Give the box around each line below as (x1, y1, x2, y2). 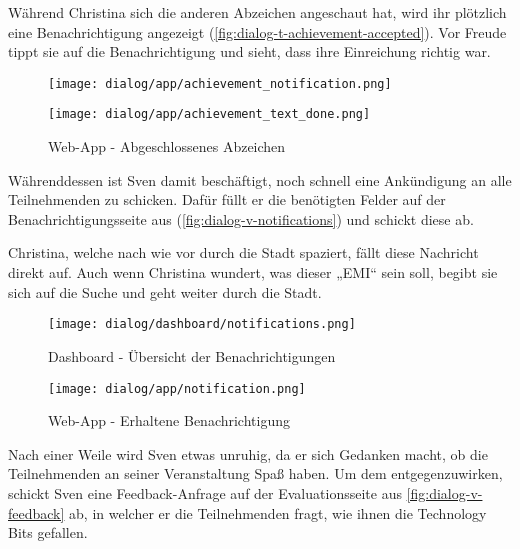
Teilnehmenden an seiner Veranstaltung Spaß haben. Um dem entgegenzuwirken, (8, 463, 503, 484)
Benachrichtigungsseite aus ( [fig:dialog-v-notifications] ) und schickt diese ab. (8, 208, 474, 229)
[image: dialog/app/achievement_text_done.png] (48, 107, 371, 122)
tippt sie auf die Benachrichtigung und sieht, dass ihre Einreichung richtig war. (8, 41, 491, 62)
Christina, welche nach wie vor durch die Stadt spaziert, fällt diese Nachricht (8, 242, 479, 263)
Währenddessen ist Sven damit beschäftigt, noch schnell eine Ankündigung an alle (8, 169, 512, 190)
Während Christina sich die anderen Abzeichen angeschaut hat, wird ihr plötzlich (8, 2, 507, 22)
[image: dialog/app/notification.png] (48, 381, 306, 396)
